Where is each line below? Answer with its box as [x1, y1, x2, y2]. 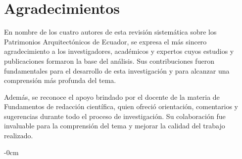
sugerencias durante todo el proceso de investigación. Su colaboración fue [4, 111, 226, 121]
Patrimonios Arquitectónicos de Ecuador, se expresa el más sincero [4, 36, 207, 46]
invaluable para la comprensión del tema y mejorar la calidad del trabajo [4, 120, 225, 131]
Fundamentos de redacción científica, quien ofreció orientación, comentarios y [4, 101, 239, 112]
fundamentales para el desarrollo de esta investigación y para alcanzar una [4, 65, 230, 76]
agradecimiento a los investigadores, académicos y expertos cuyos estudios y [4, 46, 234, 56]
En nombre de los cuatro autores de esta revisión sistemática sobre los [4, 27, 217, 37]
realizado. [4, 130, 33, 141]
